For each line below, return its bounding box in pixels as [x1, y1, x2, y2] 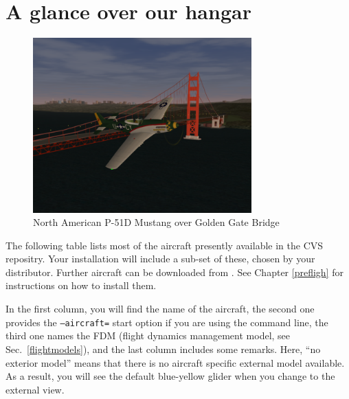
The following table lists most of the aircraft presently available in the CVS [5, 238, 324, 252]
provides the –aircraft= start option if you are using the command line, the [5, 315, 328, 329]
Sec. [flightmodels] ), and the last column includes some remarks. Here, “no [5, 341, 321, 356]
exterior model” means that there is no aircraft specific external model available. [5, 355, 345, 369]
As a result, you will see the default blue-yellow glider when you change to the [5, 369, 335, 383]
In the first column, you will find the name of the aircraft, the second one [5, 301, 315, 316]
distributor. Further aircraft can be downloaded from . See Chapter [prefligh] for [5, 264, 344, 279]
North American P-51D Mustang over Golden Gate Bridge [33, 215, 280, 229]
